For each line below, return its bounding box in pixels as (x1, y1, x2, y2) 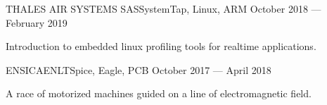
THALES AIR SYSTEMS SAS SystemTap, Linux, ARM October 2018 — (6, 1, 321, 16)
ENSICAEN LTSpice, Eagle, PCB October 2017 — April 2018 (6, 62, 271, 77)
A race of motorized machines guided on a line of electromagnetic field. (6, 86, 312, 101)
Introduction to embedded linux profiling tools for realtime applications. (6, 39, 316, 54)
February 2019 (6, 15, 68, 30)
